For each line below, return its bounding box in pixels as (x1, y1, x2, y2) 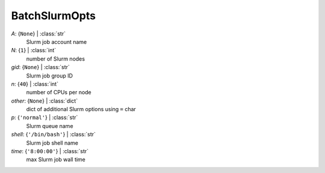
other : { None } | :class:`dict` (11, 97, 78, 105)
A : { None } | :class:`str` (11, 30, 66, 37)
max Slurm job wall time (26, 156, 85, 163)
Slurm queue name (26, 122, 73, 129)
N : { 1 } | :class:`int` (11, 47, 57, 54)
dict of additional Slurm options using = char (26, 106, 137, 113)
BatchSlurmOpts (11, 9, 96, 22)
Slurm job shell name (26, 139, 78, 147)
